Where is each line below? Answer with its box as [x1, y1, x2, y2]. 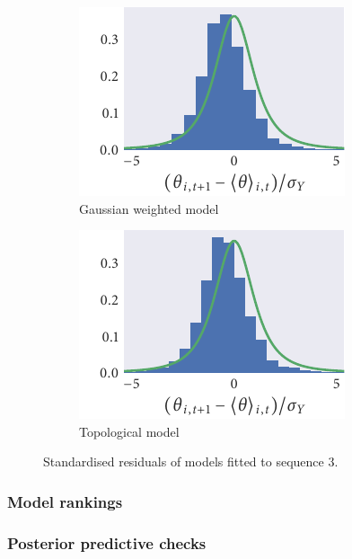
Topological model [79, 421, 180, 440]
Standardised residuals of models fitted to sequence [43, 452, 324, 471]
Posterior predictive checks [7, 531, 207, 554]
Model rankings [7, 490, 123, 512]
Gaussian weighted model [79, 199, 219, 217]
